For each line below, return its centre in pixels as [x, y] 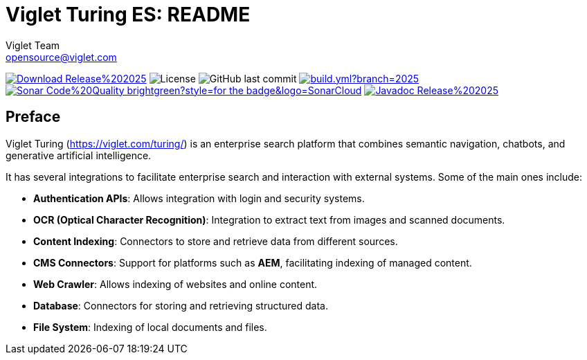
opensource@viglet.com [61, 57]
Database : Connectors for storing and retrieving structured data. [181, 305]
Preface [33, 117]
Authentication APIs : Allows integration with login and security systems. [199, 198]
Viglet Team [33, 45]
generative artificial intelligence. [79, 155]
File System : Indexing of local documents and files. [150, 327]
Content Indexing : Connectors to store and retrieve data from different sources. [216, 241]
